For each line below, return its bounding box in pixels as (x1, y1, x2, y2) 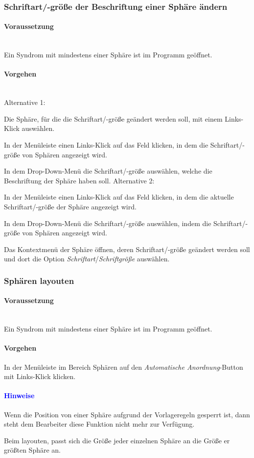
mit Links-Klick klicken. (4, 371, 76, 382)
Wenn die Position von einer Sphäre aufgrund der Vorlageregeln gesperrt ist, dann (4, 409, 250, 419)
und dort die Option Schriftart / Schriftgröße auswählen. (4, 254, 170, 264)
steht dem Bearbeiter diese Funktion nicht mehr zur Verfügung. (4, 419, 195, 429)
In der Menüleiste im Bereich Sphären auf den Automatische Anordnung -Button (4, 361, 243, 372)
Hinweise (4, 390, 35, 401)
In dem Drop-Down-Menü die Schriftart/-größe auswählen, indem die (4, 218, 211, 228)
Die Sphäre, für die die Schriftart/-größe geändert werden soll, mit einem (4, 113, 223, 124)
